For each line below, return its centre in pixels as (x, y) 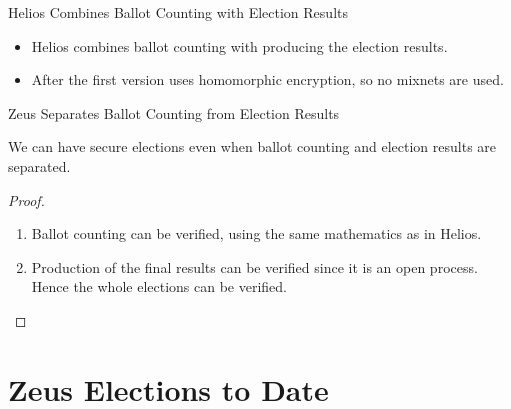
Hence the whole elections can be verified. (159, 286)
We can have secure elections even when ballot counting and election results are (252, 146)
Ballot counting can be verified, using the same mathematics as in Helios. (256, 233)
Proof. (26, 199)
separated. (39, 165)
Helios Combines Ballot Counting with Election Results (178, 12)
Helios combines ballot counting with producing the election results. (239, 45)
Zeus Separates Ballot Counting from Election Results (174, 112)
